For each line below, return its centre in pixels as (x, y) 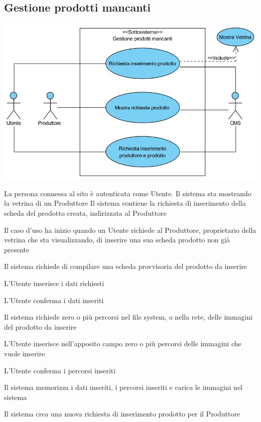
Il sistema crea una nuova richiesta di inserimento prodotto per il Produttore (122, 414)
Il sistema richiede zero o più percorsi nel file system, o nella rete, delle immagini (128, 317)
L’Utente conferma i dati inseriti (54, 300)
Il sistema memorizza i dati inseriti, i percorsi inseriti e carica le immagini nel (123, 387)
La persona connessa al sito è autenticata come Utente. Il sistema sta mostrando (128, 193)
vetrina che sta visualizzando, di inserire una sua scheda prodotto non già (117, 240)
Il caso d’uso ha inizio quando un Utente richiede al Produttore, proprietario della (130, 230)
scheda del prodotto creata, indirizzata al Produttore (85, 213)
